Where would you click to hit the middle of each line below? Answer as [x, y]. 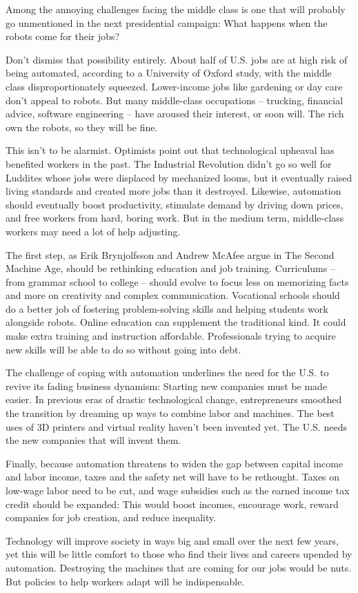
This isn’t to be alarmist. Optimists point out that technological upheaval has [170, 150]
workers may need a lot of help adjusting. [93, 231]
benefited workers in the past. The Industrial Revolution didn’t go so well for [169, 163]
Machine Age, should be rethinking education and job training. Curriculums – [170, 268]
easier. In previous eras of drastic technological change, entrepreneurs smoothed [174, 399]
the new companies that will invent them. [93, 440]
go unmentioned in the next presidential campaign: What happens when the [167, 22]
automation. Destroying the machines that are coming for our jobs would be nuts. [179, 567]
